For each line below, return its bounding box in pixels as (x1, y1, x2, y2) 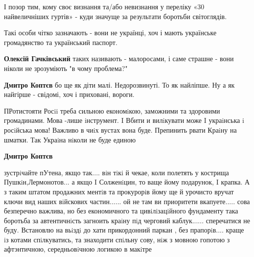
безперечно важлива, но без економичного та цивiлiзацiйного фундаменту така (4, 206, 238, 216)
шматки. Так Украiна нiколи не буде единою (4, 134, 136, 144)
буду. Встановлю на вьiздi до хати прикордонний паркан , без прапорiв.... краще (4, 225, 244, 235)
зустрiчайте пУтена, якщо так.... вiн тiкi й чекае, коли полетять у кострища (4, 167, 229, 177)
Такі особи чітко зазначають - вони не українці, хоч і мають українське (4, 27, 217, 38)
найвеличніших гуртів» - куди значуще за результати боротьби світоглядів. (4, 11, 227, 21)
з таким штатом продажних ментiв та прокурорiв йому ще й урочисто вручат (4, 186, 234, 196)
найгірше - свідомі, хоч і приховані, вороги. (4, 89, 135, 99)
